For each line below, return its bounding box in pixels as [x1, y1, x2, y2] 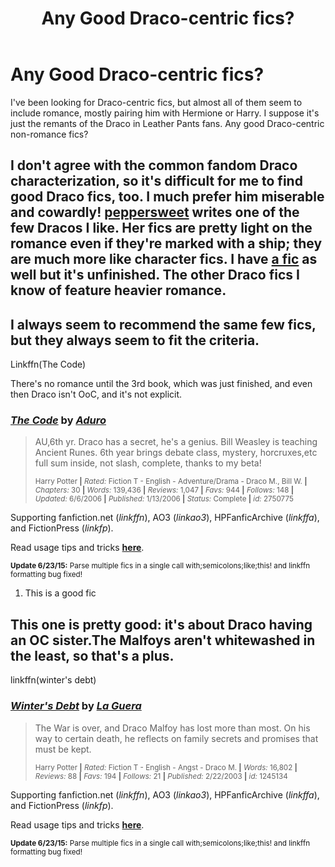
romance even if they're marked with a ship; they [10, 235, 323, 252]
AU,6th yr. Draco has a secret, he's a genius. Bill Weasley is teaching [34, 436, 318, 448]
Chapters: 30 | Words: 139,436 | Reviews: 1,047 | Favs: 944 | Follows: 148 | [34, 485, 295, 496]
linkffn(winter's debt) [10, 674, 97, 686]
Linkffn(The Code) [10, 358, 87, 371]
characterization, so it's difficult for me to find [10, 173, 303, 190]
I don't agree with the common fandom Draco [10, 157, 298, 174]
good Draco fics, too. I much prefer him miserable [10, 188, 325, 206]
